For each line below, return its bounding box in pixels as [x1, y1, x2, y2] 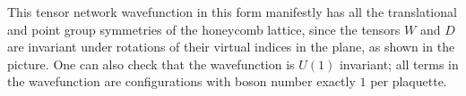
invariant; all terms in [339, 54, 459, 73]
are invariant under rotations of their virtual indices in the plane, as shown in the [7, 37, 455, 56]
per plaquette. [370, 72, 447, 91]
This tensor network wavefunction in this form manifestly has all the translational [7, 3, 457, 20]
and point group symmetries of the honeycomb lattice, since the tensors [7, 20, 401, 38]
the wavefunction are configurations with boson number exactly [7, 72, 356, 91]
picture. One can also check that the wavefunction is [7, 54, 295, 73]
